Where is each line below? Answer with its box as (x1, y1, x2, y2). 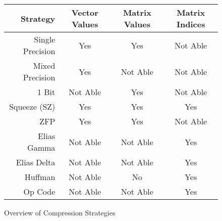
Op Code (23, 186, 55, 197)
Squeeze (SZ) (9, 101, 55, 112)
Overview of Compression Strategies (4, 207, 116, 217)
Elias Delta (16, 156, 55, 168)
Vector (71, 7, 98, 18)
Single (34, 33, 55, 45)
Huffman (24, 171, 55, 183)
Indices (177, 18, 205, 30)
